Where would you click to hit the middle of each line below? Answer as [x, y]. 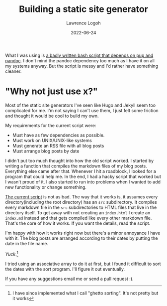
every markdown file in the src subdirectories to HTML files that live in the [81, 207]
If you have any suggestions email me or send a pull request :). [69, 279]
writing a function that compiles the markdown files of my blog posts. [76, 166]
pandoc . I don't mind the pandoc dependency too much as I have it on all [80, 60]
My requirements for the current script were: [51, 125]
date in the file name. [27, 243]
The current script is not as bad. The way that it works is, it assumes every [82, 197]
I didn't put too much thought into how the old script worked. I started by [80, 160]
